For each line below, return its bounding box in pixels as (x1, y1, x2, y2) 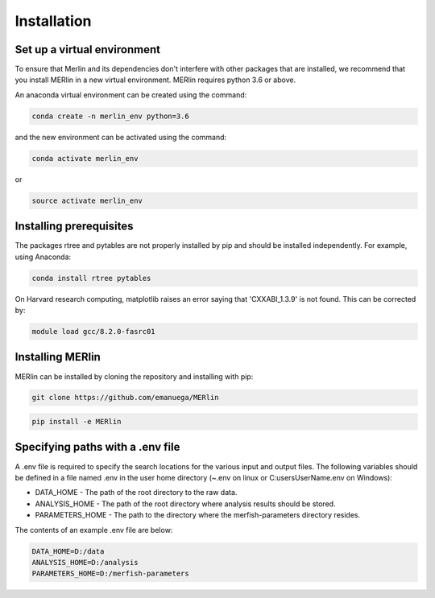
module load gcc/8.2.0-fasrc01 (31, 327, 156, 336)
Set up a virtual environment (14, 43, 161, 56)
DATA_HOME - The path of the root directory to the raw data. (35, 488, 238, 497)
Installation (14, 12, 92, 30)
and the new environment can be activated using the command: (14, 132, 227, 142)
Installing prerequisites (14, 220, 134, 233)
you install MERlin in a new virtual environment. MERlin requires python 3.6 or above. (14, 75, 296, 85)
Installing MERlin (14, 350, 101, 364)
